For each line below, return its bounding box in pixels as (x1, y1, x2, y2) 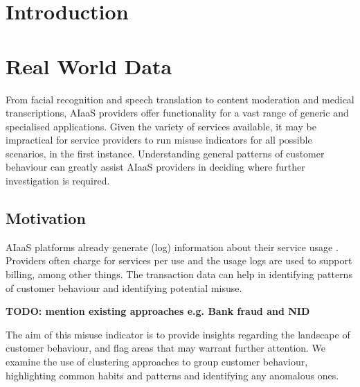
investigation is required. (6, 173, 110, 188)
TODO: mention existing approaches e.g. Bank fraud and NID (6, 304, 310, 318)
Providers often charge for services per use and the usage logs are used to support (6, 253, 352, 268)
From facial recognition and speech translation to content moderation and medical (6, 92, 354, 106)
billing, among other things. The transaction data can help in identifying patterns (6, 267, 352, 282)
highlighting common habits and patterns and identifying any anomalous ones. (6, 368, 339, 382)
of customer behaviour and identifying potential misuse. (6, 280, 242, 295)
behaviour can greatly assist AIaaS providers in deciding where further (6, 160, 305, 174)
